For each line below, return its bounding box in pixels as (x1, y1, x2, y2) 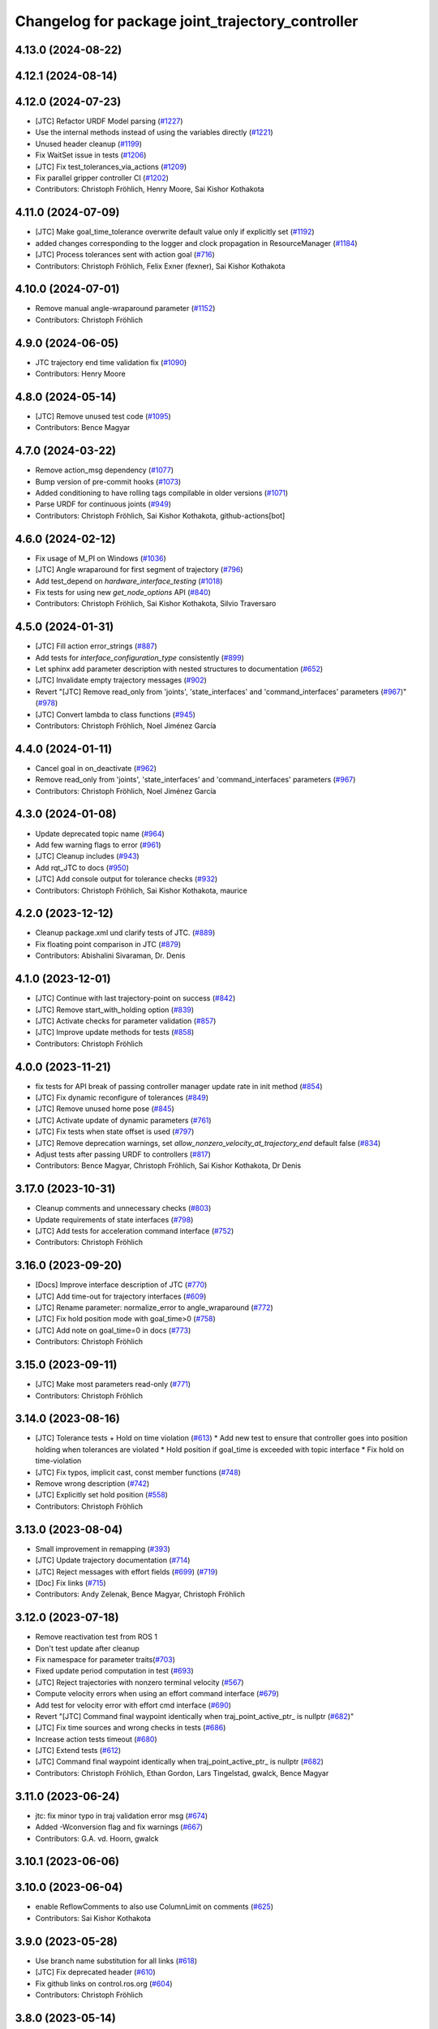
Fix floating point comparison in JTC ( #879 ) (35, 939, 182, 949)
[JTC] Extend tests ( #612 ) (35, 1746, 122, 1755)
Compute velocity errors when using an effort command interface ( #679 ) (35, 1689, 280, 1699)
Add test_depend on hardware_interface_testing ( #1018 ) (35, 576, 223, 586)
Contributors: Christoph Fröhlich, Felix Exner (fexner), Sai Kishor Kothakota (35, 261, 286, 271)
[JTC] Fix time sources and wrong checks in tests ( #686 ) (35, 1723, 226, 1733)
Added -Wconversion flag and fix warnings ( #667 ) (35, 1822, 203, 1832)
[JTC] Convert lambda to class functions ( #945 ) (35, 709, 196, 719)
